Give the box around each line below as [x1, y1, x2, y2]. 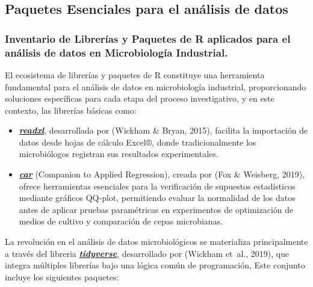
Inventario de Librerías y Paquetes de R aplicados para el [5, 31, 291, 46]
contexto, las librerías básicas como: [5, 103, 137, 116]
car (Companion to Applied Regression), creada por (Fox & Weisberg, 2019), [19, 168, 305, 181]
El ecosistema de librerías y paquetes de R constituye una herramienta [5, 68, 265, 81]
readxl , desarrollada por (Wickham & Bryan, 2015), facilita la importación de [19, 124, 308, 137]
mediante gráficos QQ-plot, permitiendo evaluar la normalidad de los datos [19, 191, 296, 204]
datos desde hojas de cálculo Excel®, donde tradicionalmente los [19, 135, 256, 148]
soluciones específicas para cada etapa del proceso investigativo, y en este [5, 92, 274, 105]
